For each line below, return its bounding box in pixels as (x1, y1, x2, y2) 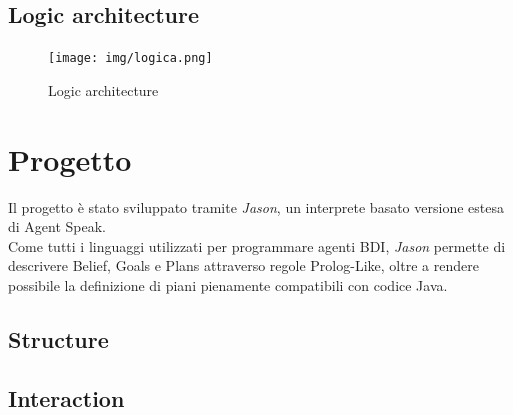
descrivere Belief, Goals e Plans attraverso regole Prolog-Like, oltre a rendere (8, 255, 479, 276)
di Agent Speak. (8, 216, 107, 237)
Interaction (8, 382, 125, 413)
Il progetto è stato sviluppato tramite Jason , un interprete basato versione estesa (8, 196, 504, 217)
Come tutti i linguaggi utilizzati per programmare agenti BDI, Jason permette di (8, 235, 506, 256)
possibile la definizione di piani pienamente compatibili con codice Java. (8, 274, 448, 295)
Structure (8, 323, 109, 354)
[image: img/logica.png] (48, 51, 213, 66)
